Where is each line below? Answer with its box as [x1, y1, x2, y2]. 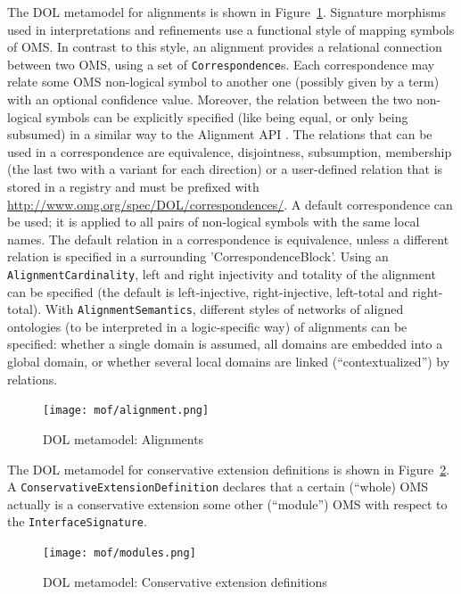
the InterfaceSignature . [7, 512, 147, 531]
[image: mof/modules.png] [43, 547, 196, 559]
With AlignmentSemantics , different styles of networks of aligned [45, 300, 404, 318]
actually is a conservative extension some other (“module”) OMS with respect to [7, 494, 448, 513]
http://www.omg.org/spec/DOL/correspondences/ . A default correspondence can [7, 194, 453, 213]
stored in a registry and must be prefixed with [7, 177, 259, 195]
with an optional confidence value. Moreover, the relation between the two [7, 90, 413, 109]
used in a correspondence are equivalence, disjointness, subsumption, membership [7, 142, 452, 161]
